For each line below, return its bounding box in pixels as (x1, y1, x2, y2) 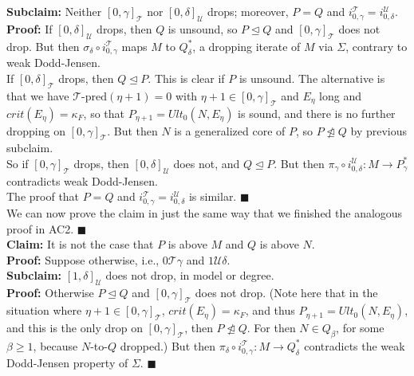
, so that (83, 104, 125, 121)
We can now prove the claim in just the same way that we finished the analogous (6, 205, 403, 221)
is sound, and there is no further (238, 104, 396, 121)
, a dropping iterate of (192, 37, 301, 54)
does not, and (173, 155, 240, 171)
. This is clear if (148, 69, 225, 86)
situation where (6, 302, 82, 319)
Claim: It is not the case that (6, 236, 154, 253)
